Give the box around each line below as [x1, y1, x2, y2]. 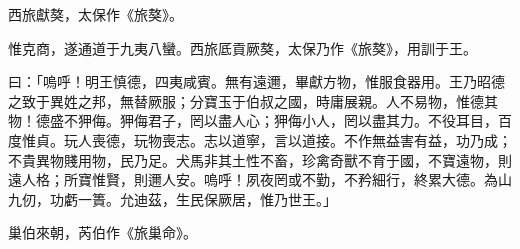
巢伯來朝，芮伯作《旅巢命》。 [8, 222, 197, 243]
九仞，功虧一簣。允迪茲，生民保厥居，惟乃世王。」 [8, 188, 337, 209]
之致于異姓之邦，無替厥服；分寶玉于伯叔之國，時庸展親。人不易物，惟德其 [8, 90, 498, 111]
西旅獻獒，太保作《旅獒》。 [8, 4, 183, 24]
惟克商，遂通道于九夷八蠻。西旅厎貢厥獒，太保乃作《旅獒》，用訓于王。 [8, 37, 477, 58]
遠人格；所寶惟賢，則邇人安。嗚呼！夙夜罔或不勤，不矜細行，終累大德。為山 [8, 169, 512, 190]
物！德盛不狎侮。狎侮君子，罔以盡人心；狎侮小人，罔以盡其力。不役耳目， [8, 110, 498, 131]
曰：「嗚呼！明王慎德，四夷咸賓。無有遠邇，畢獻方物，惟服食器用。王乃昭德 [8, 71, 505, 92]
